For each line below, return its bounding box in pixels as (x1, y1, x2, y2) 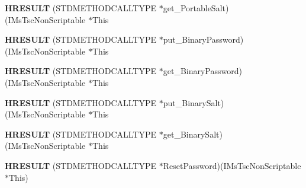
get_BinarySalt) (163, 128, 223, 140)
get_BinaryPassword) (163, 65, 242, 77)
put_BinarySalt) (163, 96, 224, 109)
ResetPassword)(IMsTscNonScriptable (163, 159, 301, 171)
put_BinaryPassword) (163, 33, 244, 46)
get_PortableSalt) (163, 2, 229, 14)
